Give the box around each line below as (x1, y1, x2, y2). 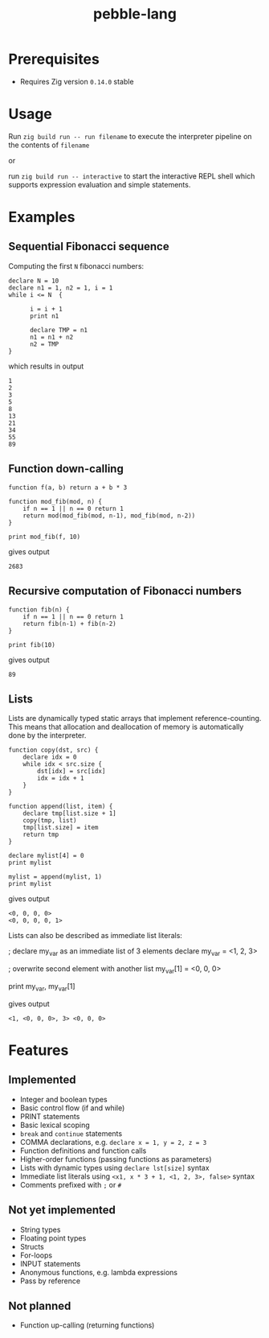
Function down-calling (8, 462, 124, 476)
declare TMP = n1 (29, 326, 88, 334)
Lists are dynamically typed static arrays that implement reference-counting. (8, 714, 262, 723)
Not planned (8, 1299, 71, 1312)
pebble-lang (93, 5, 177, 23)
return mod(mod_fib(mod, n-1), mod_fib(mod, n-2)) (22, 512, 196, 520)
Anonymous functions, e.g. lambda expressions (19, 1267, 178, 1277)
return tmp (22, 830, 59, 839)
